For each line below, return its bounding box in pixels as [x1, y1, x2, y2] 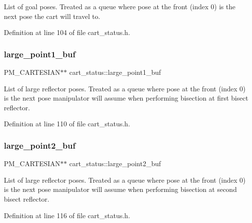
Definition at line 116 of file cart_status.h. [4, 210, 130, 220]
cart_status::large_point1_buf [69, 67, 161, 77]
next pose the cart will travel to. [4, 11, 101, 21]
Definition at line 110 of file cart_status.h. [4, 119, 130, 129]
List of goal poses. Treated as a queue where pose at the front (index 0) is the [4, 1, 235, 11]
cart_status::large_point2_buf [69, 158, 161, 169]
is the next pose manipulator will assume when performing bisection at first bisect [4, 93, 249, 103]
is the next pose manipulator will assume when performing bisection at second [4, 184, 237, 194]
